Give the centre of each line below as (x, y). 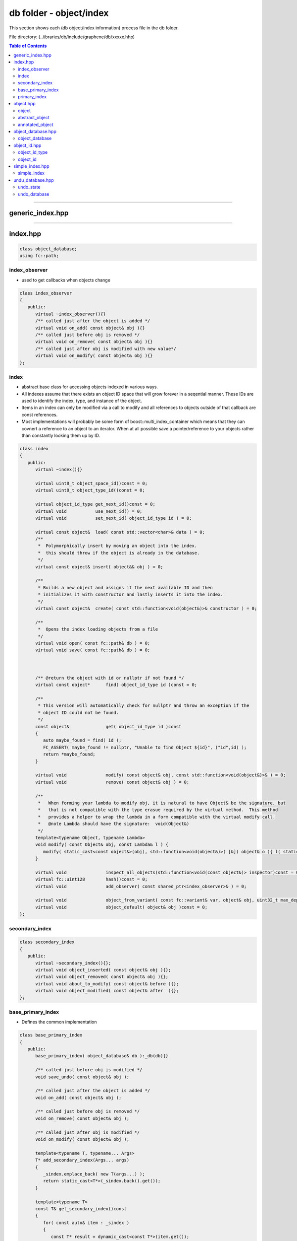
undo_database (34, 194)
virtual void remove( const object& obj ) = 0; (112, 782)
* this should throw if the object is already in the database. (119, 553)
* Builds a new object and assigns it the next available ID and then (125, 587)
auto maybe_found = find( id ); (82, 740)
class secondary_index (47, 942)
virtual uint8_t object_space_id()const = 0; (92, 483)
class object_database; (49, 249)
